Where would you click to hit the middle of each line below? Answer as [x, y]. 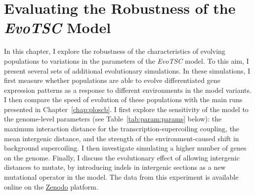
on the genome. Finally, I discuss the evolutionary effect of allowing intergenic [122, 157]
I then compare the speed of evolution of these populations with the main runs [123, 99]
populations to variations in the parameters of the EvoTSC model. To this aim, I [127, 60]
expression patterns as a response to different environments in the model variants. [128, 90]
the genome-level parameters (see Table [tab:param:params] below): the [113, 119]
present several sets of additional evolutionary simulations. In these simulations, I [127, 70]
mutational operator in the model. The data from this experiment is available [121, 177]
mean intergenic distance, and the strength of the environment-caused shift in [122, 138]
